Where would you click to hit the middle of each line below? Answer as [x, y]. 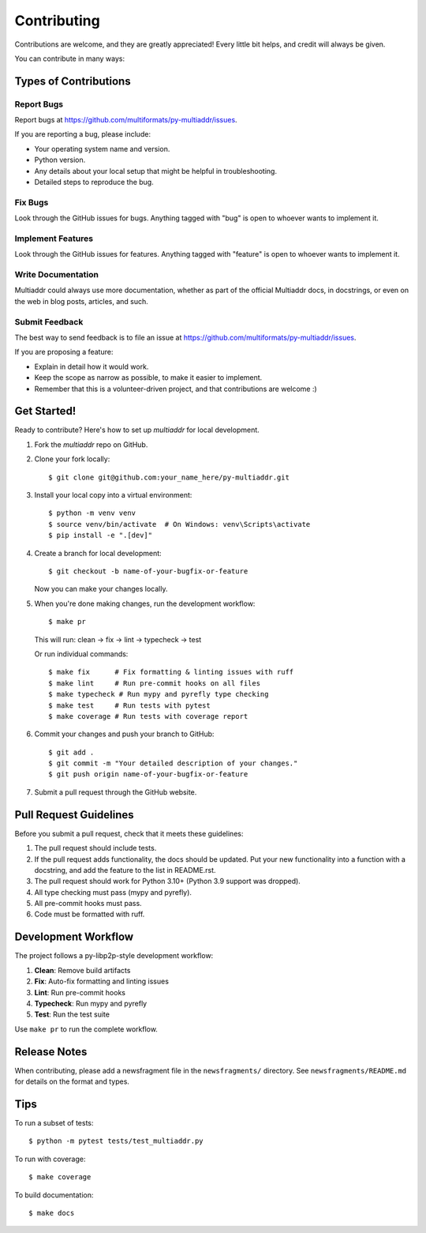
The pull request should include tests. [95, 848]
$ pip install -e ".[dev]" [101, 536]
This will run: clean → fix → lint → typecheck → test [118, 639]
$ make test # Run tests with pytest [129, 705]
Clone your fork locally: [72, 459]
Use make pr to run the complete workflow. [86, 1029]
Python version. [60, 160]
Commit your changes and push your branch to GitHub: [124, 734]
